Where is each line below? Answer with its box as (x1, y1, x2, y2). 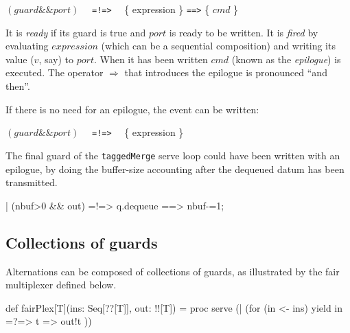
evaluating (5, 38, 49, 53)
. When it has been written (93, 51, 208, 66)
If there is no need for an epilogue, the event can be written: (5, 102, 259, 116)
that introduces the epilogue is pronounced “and (124, 65, 327, 80)
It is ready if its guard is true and (5, 25, 146, 39)
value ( (5, 51, 34, 66)
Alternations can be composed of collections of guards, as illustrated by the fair (5, 264, 340, 278)
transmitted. (5, 175, 58, 190)
